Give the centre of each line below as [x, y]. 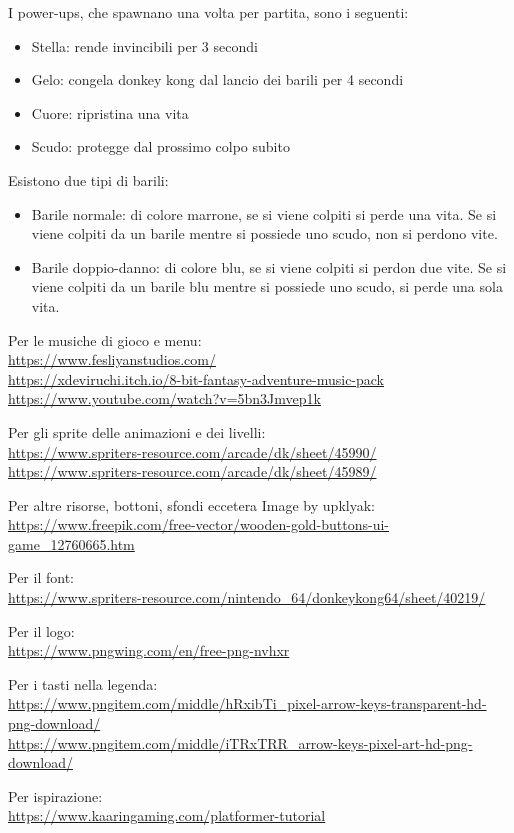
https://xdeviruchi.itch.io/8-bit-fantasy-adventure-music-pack [196, 378]
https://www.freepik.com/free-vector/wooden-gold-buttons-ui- [199, 524]
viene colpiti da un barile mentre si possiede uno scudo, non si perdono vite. [264, 233]
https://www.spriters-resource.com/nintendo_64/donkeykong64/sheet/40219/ [247, 597]
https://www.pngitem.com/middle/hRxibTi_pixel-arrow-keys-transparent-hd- [247, 703]
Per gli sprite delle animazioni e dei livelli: [137, 431]
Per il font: [41, 577]
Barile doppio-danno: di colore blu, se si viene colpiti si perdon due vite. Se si [269, 266]
